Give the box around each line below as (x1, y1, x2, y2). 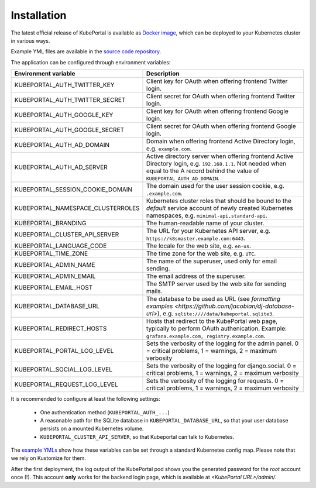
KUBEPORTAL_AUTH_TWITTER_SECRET (14, 96, 126, 104)
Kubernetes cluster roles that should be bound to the (146, 197, 292, 205)
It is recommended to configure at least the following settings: (11, 396, 160, 403)
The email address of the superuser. (146, 272, 246, 280)
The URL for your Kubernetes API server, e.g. (146, 227, 271, 235)
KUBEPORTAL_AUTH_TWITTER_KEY (14, 81, 115, 89)
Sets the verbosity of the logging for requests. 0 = (146, 377, 284, 385)
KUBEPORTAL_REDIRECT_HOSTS (14, 325, 107, 333)
